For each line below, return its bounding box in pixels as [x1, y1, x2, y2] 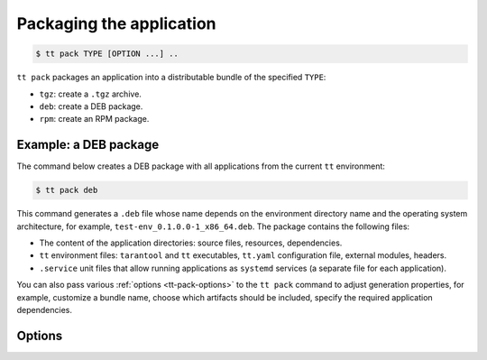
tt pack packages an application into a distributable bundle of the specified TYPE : [16, 72, 326, 83]
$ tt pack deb [35, 185, 98, 196]
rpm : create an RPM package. [39, 114, 150, 125]
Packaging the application [16, 14, 216, 33]
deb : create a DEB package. [39, 100, 143, 112]
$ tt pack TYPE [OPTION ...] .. [35, 49, 179, 59]
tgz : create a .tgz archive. [39, 88, 142, 99]
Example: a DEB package [16, 137, 160, 152]
